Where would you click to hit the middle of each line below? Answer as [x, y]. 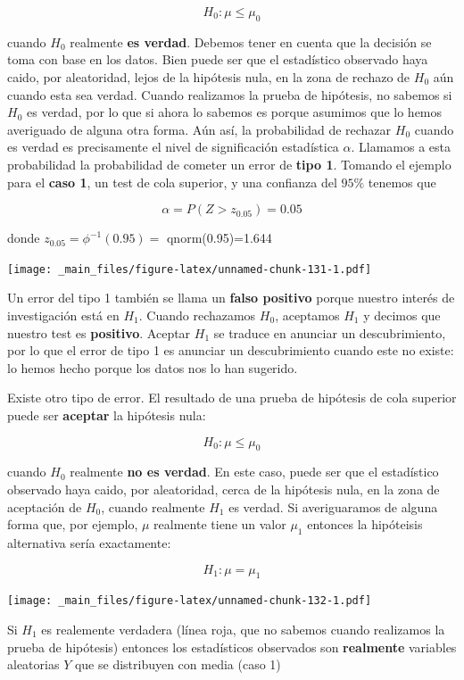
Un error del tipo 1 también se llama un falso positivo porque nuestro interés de [231, 298]
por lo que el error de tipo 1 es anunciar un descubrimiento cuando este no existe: [231, 350]
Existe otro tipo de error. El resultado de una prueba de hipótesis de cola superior [232, 398]
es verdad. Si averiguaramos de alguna [333, 506]
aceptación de [45, 506]
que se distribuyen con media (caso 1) [178, 664]
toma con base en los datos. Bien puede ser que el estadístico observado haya [218, 59]
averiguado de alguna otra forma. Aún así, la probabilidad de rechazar [199, 129]
